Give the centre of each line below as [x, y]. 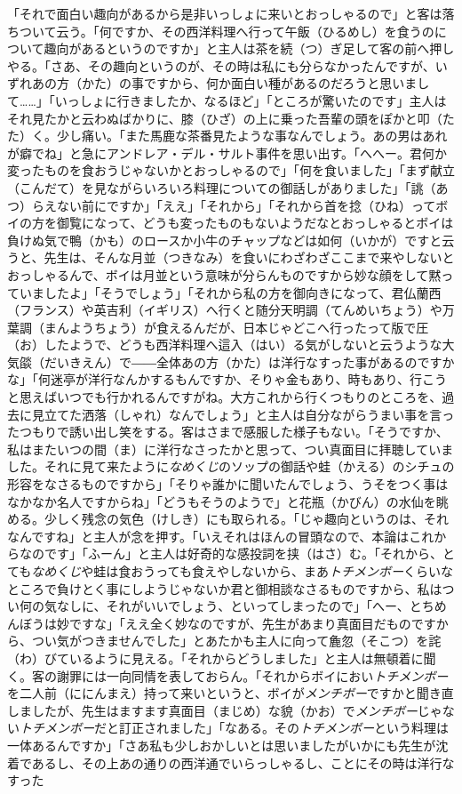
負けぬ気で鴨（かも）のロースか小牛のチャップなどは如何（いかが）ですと [225, 240]
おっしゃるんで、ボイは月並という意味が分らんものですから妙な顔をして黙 [224, 274]
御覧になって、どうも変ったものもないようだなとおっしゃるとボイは [255, 223]
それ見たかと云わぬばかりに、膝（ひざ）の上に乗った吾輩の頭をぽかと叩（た [231, 118]
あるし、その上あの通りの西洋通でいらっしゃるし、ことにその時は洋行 [237, 762]
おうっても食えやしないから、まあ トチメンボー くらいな [292, 571]
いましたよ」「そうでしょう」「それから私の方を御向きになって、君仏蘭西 [230, 292]
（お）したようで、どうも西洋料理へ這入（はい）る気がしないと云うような [225, 345]
